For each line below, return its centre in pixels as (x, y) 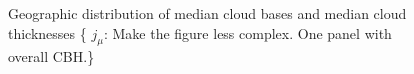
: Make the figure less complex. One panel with (247, 32)
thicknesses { (47, 32)
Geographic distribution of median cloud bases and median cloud (207, 13)
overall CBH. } (51, 56)
